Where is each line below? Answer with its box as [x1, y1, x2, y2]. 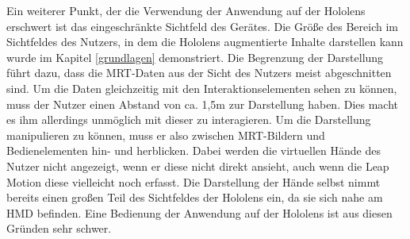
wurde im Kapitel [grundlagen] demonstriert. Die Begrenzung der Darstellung [6, 48, 384, 65]
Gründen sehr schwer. [6, 220, 112, 237]
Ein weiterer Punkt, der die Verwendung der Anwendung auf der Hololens [6, 2, 366, 18]
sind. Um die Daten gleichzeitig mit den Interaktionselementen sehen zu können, [6, 79, 397, 96]
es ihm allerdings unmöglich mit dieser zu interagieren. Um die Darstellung [6, 111, 371, 128]
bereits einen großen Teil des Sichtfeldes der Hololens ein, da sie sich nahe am [6, 189, 383, 206]
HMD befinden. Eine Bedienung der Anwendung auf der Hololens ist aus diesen [6, 204, 393, 221]
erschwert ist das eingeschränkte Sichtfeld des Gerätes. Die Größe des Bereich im [6, 17, 398, 34]
